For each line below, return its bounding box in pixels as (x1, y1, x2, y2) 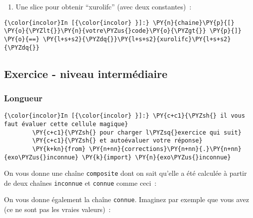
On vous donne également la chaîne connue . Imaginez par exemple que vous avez (4, 194, 249, 205)
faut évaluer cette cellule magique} (4, 120, 128, 128)
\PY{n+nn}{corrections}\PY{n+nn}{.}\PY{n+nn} (89, 145, 242, 152)
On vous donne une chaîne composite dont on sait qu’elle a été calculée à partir (4, 168, 247, 178)
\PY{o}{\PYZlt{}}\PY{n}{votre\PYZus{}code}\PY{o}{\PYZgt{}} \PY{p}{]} (4, 27, 242, 35)
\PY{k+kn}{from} (32, 145, 86, 152)
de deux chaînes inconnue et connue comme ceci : (4, 177, 156, 188)
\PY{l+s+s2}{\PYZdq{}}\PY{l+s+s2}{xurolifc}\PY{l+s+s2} (43, 35, 231, 43)
